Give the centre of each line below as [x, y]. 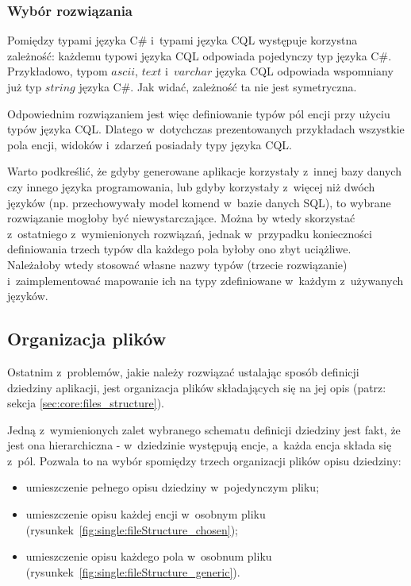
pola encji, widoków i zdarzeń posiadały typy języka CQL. [150, 144]
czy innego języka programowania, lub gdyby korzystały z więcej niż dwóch [191, 186]
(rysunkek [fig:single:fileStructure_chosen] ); [132, 529]
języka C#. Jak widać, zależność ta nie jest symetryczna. [218, 87]
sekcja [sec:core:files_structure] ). [86, 403]
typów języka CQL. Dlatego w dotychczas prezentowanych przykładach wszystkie [206, 129]
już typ [25, 87]
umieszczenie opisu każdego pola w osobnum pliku [149, 556]
